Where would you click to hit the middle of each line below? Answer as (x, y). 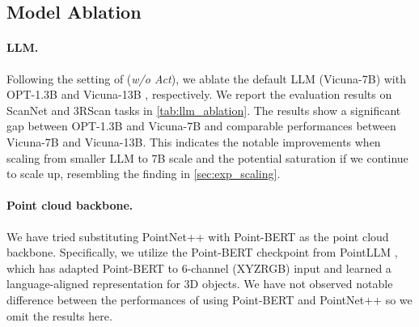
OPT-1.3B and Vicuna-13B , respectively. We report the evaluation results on (199, 94)
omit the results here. (59, 315)
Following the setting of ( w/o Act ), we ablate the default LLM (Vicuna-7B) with (206, 78)
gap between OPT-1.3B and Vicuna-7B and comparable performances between (201, 126)
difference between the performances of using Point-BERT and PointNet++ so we (209, 299)
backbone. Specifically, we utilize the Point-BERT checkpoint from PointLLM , (202, 252)
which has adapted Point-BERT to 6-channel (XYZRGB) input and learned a (199, 268)
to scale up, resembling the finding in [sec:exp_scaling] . (144, 174)
